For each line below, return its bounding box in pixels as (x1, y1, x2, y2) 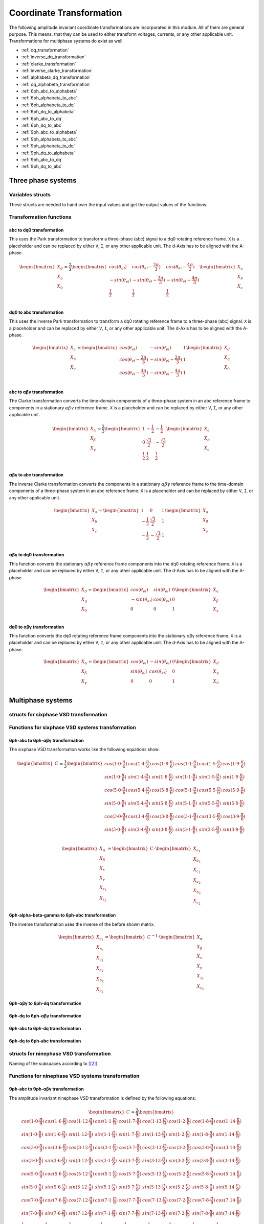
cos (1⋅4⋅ (128, 761, 146, 766)
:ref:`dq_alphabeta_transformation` (21, 81, 91, 87)
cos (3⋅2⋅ (169, 1145, 187, 1150)
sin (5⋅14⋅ (216, 1184, 236, 1190)
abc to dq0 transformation (9, 227, 64, 233)
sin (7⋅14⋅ (216, 1210, 236, 1216)
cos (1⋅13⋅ (142, 1118, 163, 1124)
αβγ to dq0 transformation (9, 552, 65, 558)
